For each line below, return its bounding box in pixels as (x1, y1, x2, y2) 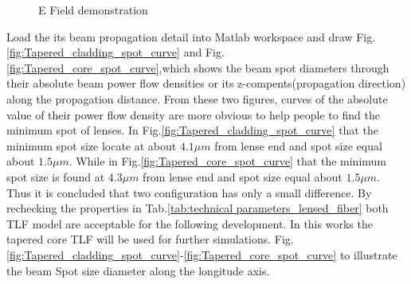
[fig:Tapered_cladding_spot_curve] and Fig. (6, 44, 225, 60)
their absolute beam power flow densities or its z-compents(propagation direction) (6, 75, 406, 91)
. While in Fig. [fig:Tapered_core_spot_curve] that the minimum (68, 153, 387, 169)
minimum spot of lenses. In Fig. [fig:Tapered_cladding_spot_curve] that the (6, 122, 378, 138)
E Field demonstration (38, 2, 148, 18)
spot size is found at (6, 168, 105, 185)
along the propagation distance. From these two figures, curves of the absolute (6, 90, 388, 107)
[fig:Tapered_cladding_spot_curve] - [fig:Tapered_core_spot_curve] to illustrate (6, 246, 397, 263)
